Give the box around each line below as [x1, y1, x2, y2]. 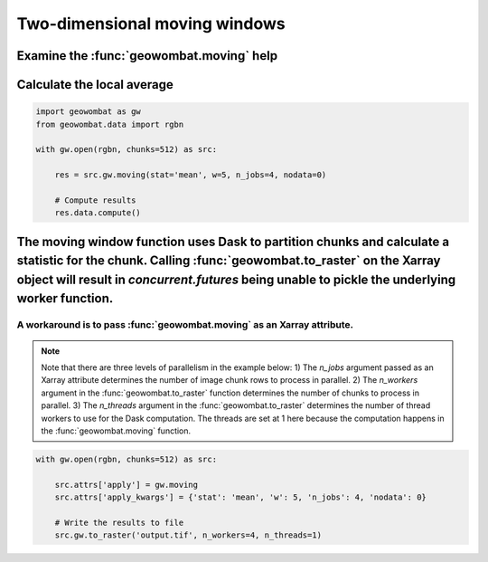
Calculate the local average [16, 77, 174, 92]
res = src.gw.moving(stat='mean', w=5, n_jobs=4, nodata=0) [54, 170, 327, 180]
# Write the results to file [54, 517, 184, 528]
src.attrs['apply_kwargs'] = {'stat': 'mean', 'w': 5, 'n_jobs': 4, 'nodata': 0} [54, 492, 427, 502]
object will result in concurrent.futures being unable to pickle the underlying [16, 271, 456, 287]
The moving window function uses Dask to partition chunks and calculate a [16, 233, 450, 249]
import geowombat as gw [35, 107, 142, 117]
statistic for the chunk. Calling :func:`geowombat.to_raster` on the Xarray [16, 253, 441, 269]
